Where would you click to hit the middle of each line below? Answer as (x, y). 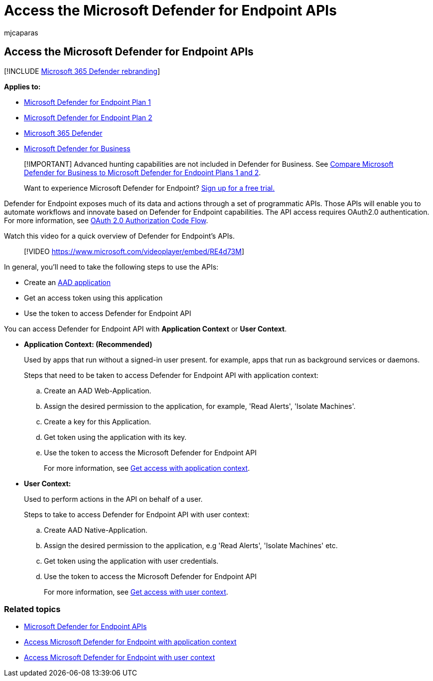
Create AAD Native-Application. (96, 530)
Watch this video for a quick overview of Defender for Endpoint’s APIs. (119, 236)
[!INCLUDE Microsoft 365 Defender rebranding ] (82, 71)
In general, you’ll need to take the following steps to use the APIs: (111, 267)
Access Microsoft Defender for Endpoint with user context (120, 658)
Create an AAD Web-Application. (98, 390)
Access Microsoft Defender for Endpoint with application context (130, 642)
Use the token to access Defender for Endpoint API (108, 313)
